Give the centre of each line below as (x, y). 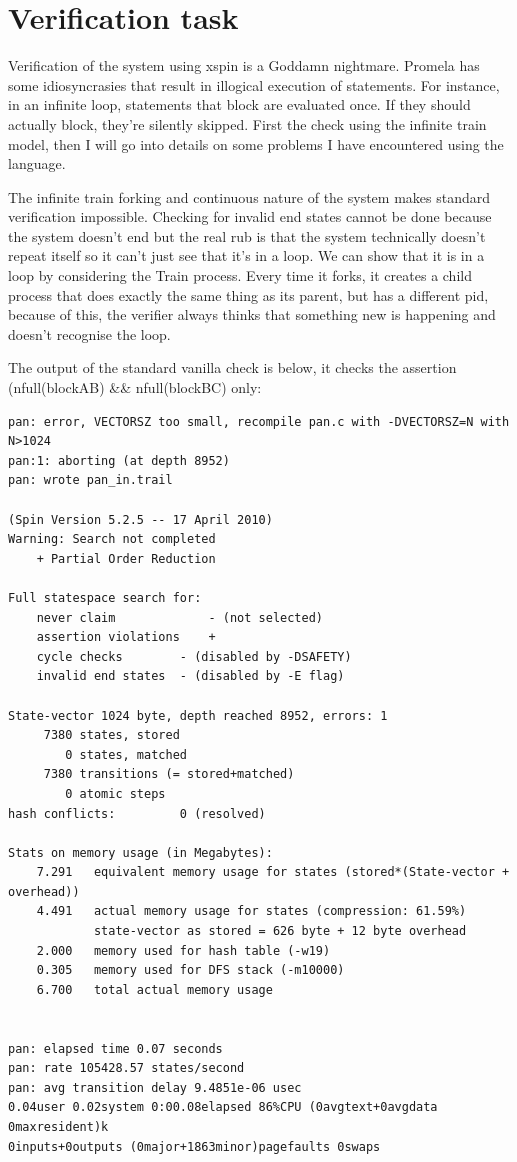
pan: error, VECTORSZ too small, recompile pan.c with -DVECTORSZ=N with (259, 421)
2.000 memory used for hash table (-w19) (183, 950)
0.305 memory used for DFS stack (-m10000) (190, 970)
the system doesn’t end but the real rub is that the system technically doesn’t (247, 235)
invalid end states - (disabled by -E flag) (190, 676)
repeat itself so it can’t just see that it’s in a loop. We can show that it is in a (246, 255)
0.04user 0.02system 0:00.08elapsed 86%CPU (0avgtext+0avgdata (223, 1107)
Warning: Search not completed (112, 539)
